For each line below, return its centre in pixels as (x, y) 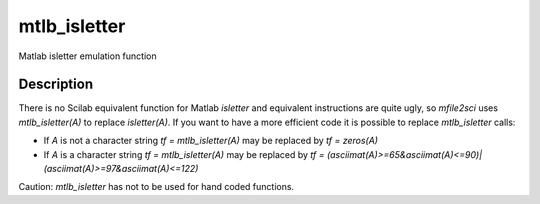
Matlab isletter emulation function (87, 56)
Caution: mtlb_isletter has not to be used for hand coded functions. (156, 187)
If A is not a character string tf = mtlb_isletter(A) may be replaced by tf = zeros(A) (211, 141)
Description (56, 84)
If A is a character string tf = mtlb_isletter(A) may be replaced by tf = (184, 154)
